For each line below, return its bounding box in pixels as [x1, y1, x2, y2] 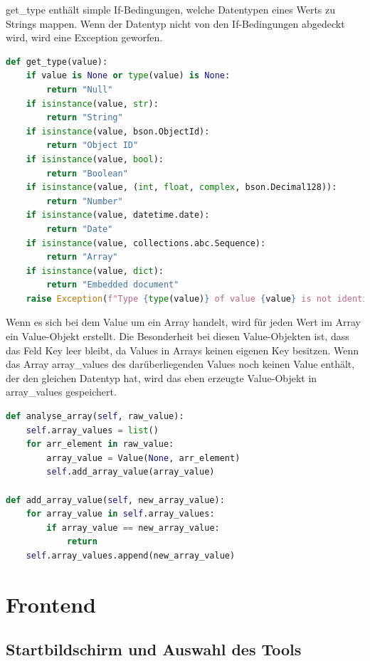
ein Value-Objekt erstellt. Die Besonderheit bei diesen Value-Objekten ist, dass [6, 329, 349, 344]
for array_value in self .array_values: [26, 509, 215, 519]
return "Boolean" [46, 168, 128, 179]
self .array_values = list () [26, 425, 159, 435]
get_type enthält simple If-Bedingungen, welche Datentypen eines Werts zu [6, 2, 336, 16]
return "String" [46, 112, 123, 123]
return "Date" [46, 223, 113, 234]
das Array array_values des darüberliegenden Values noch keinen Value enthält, [6, 356, 355, 371]
